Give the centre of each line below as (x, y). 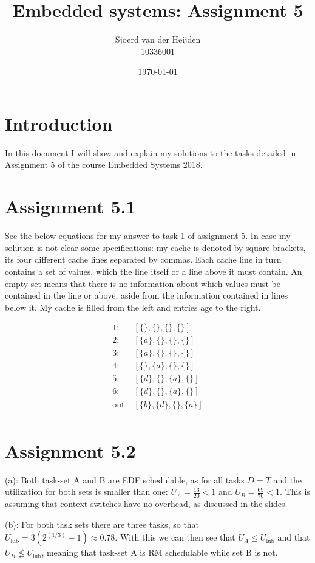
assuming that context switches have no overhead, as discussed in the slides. (146, 504)
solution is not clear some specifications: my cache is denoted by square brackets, (155, 247)
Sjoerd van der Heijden (158, 39)
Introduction (59, 123)
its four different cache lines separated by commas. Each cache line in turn (143, 259)
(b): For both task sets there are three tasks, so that (102, 524)
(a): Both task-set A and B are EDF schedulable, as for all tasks (125, 479)
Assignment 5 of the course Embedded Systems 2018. (104, 164)
